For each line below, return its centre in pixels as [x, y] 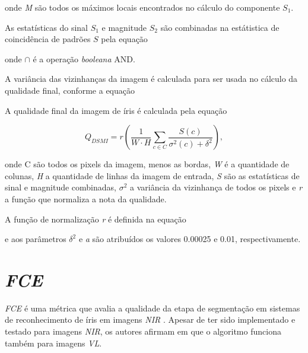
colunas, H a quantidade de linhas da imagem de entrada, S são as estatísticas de [152, 175]
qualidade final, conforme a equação [70, 90]
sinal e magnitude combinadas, [61, 187]
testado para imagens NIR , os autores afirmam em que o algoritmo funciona [143, 331]
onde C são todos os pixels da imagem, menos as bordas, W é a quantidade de [147, 164]
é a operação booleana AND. [84, 58]
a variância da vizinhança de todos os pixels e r [216, 187]
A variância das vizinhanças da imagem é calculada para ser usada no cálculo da [151, 79]
